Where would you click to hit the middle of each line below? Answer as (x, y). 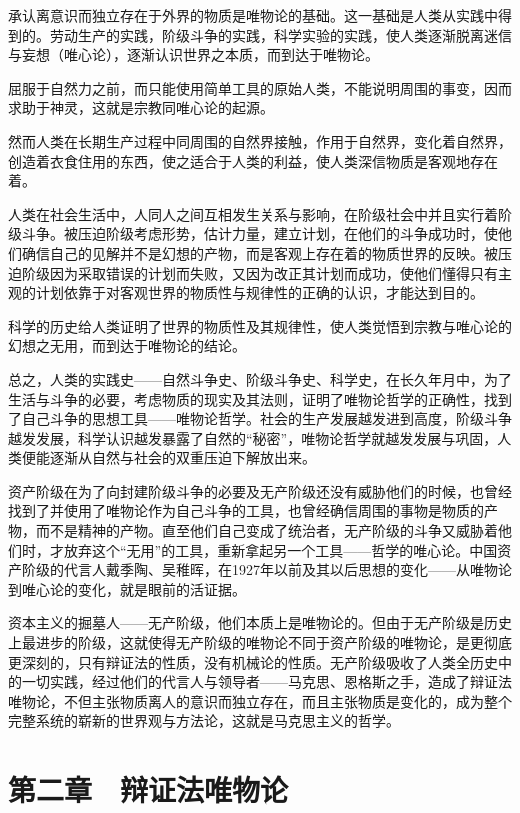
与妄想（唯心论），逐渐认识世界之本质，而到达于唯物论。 (193, 54)
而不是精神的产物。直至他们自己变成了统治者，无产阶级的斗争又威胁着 (266, 530)
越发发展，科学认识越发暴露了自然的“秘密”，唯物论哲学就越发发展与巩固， (253, 437)
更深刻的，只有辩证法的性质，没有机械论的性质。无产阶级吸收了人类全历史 (253, 661)
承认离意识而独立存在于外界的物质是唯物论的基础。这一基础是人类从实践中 (253, 15)
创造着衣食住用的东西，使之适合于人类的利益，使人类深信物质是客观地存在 (253, 160)
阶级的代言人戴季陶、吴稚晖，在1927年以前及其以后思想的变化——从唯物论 (266, 569)
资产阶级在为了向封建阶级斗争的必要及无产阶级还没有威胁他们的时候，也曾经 (260, 490)
